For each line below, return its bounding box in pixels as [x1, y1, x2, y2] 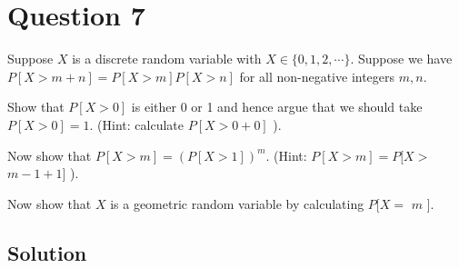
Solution [7, 238, 87, 266]
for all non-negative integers [239, 66, 395, 85]
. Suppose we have [350, 49, 453, 68]
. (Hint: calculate [89, 114, 185, 134]
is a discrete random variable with [72, 49, 262, 68]
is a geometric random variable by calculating [110, 194, 364, 213]
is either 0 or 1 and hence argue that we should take [131, 97, 423, 116]
